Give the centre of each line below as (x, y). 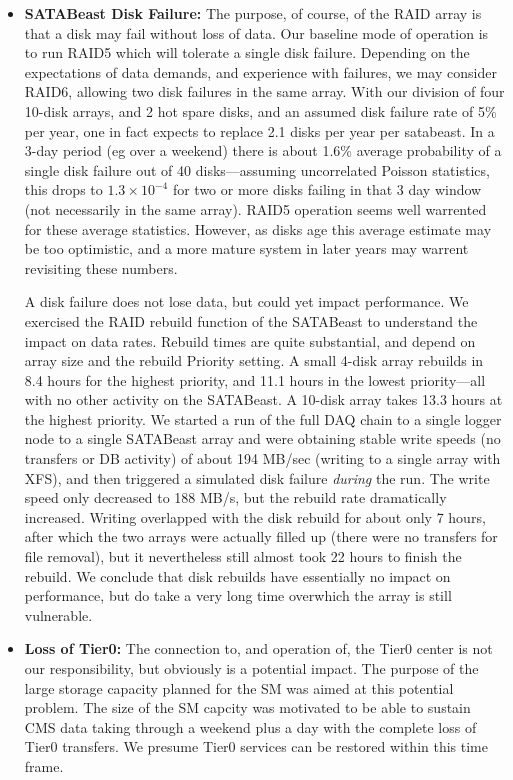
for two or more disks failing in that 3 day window (327, 189)
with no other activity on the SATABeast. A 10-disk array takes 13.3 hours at (263, 399)
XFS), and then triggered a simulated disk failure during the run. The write (257, 477)
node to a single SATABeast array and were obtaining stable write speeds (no (262, 438)
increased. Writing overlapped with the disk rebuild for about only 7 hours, (255, 516)
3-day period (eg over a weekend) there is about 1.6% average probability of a (263, 150)
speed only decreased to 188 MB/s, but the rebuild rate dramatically (235, 497)
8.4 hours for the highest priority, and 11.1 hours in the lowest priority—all (255, 379)
